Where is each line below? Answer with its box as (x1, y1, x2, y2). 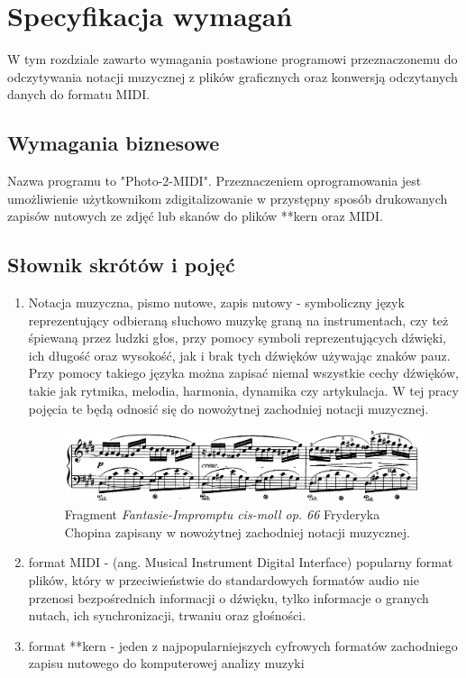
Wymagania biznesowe (7, 129, 220, 157)
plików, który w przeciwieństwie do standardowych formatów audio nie (28, 570, 419, 589)
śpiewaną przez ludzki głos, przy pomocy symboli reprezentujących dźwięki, (28, 328, 446, 347)
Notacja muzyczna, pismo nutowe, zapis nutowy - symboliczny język (28, 293, 405, 312)
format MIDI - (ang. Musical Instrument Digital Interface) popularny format (28, 553, 453, 572)
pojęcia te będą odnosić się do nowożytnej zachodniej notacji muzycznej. (28, 399, 429, 417)
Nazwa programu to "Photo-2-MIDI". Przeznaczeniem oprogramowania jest (7, 171, 422, 190)
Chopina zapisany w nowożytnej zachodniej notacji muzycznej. (64, 522, 410, 541)
